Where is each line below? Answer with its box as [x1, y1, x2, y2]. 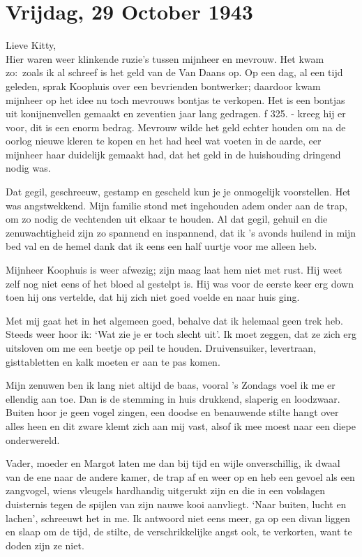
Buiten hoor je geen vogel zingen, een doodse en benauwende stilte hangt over [6, 405, 339, 419]
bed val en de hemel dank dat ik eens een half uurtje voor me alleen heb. [6, 239, 317, 253]
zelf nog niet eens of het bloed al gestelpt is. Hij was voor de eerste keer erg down [6, 276, 354, 290]
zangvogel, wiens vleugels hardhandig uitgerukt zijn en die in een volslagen [6, 483, 326, 498]
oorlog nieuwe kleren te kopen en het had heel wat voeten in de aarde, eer [6, 133, 322, 148]
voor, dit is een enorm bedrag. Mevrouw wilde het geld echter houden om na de [6, 119, 346, 134]
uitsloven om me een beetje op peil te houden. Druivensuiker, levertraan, [6, 341, 317, 355]
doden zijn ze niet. [6, 537, 84, 552]
